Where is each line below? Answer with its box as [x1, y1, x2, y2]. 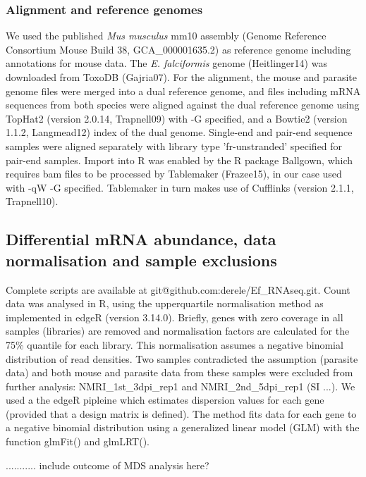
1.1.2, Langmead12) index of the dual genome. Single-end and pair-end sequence [6, 125, 353, 140]
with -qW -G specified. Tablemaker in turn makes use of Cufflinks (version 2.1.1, [6, 180, 354, 194]
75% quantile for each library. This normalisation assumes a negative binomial [6, 337, 343, 352]
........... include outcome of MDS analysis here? [6, 457, 209, 472]
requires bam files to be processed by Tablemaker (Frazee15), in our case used [6, 166, 342, 181]
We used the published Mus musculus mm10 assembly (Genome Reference [6, 28, 327, 43]
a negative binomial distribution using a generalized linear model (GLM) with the [6, 420, 360, 435]
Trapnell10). [6, 194, 59, 209]
